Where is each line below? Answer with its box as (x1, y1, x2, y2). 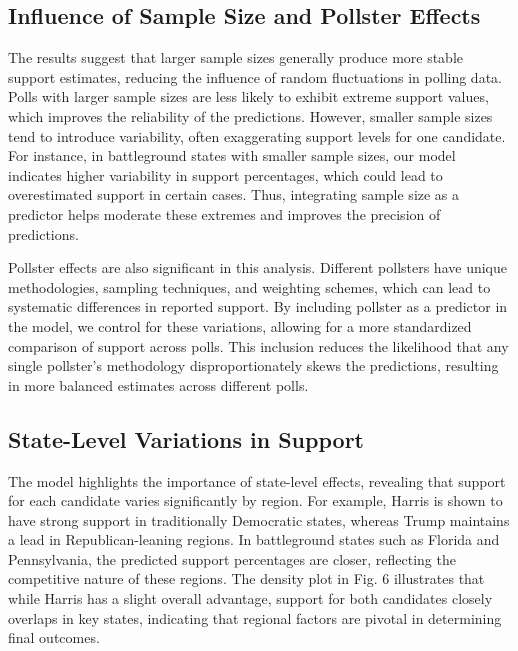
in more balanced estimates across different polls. (8, 374, 309, 395)
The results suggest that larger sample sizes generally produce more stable (8, 47, 464, 68)
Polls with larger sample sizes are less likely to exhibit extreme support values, (8, 86, 489, 107)
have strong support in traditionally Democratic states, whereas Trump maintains (8, 509, 510, 530)
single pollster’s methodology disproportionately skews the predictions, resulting (8, 355, 499, 376)
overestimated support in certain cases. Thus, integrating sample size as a (8, 184, 460, 205)
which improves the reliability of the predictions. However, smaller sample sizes (8, 105, 493, 126)
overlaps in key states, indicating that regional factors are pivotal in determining (8, 607, 502, 628)
